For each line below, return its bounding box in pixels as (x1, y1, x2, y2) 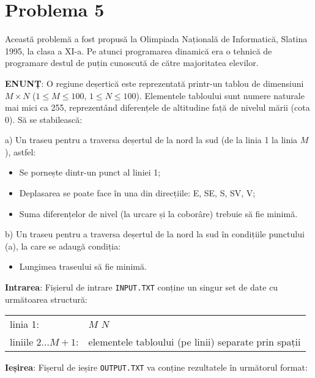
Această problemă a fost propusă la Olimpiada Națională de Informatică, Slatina (5, 32, 308, 45)
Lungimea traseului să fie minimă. (19, 260, 147, 273)
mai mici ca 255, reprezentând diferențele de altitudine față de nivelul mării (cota (5, 101, 310, 114)
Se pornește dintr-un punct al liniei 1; (19, 166, 161, 179)
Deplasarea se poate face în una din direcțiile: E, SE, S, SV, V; (19, 187, 256, 199)
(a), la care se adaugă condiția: (5, 239, 121, 252)
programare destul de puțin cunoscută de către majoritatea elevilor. (5, 56, 259, 69)
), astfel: (5, 145, 36, 158)
